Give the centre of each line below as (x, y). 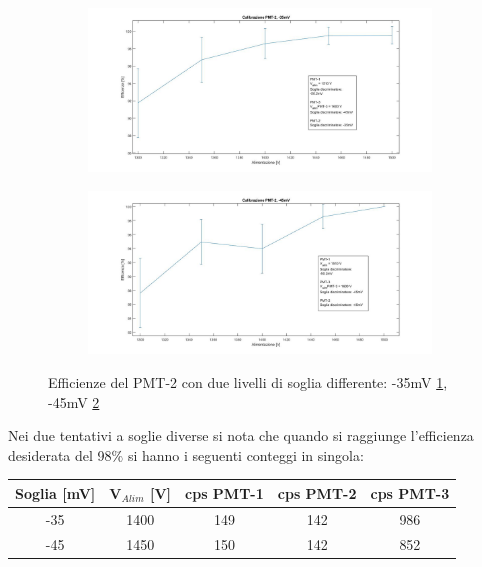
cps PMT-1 (224, 492)
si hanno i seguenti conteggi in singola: (245, 454)
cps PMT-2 (317, 492)
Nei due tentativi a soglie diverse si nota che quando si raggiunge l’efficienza (241, 435)
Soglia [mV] (55, 492)
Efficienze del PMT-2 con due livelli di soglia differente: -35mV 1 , (248, 382)
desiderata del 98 (60, 454)
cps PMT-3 (410, 492)
